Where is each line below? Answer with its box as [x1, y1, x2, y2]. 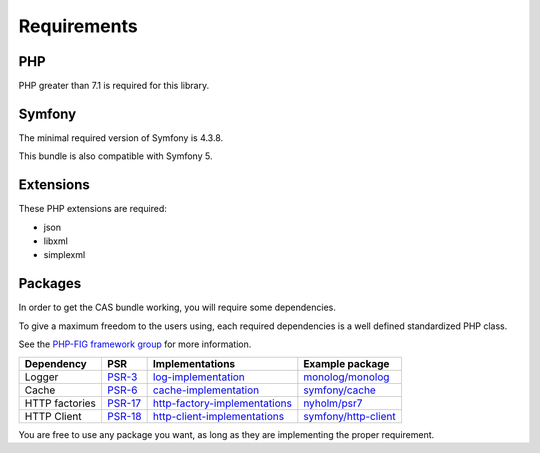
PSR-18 [106, 409, 142, 423]
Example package [303, 356, 390, 370]
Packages [18, 275, 82, 292]
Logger [24, 370, 59, 384]
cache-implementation [152, 383, 260, 397]
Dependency [24, 356, 87, 370]
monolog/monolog [303, 370, 390, 384]
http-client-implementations [152, 409, 285, 423]
